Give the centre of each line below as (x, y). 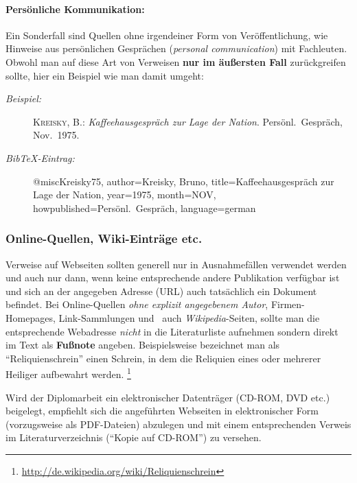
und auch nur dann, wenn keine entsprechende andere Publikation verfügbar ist (173, 278)
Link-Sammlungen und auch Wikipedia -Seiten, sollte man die (189, 317)
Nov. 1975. (56, 135)
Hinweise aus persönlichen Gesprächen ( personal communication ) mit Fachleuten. (176, 48)
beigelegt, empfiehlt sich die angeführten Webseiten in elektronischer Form (162, 411)
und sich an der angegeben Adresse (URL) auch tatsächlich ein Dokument (161, 291)
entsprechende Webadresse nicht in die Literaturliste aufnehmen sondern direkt (172, 331)
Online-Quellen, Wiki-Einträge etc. (104, 238)
